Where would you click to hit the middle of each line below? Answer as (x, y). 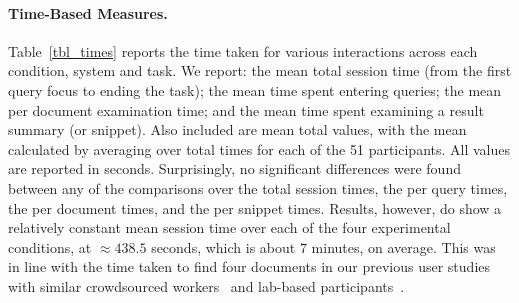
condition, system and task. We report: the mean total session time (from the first (260, 70)
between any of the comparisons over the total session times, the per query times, (258, 187)
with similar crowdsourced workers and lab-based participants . (206, 285)
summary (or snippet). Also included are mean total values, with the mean (237, 129)
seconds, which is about (223, 246)
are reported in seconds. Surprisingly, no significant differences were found (234, 168)
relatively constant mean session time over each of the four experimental (229, 227)
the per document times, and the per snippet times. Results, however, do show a (255, 207)
